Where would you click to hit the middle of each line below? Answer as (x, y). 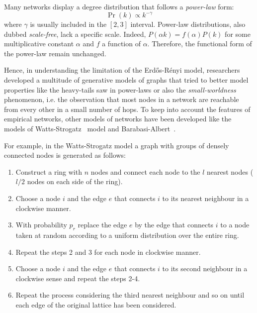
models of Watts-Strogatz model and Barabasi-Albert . (90, 129)
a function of (121, 44)
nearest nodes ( (230, 171)
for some (238, 34)
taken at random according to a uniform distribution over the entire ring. (127, 235)
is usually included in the (68, 24)
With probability (41, 225)
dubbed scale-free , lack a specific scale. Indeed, (75, 34)
